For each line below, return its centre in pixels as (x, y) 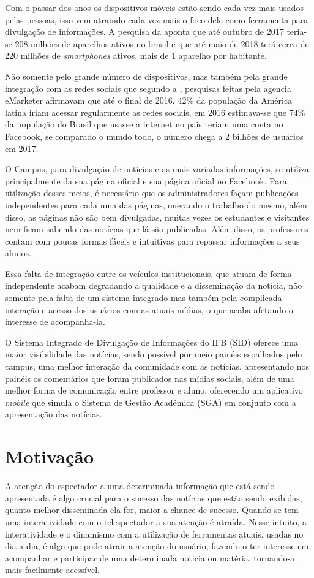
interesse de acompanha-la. (55, 321)
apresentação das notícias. (54, 414)
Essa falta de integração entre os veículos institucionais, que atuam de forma (148, 273)
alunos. (18, 253)
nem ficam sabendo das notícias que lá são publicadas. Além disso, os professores (157, 229)
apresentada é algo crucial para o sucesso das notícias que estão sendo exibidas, (154, 497)
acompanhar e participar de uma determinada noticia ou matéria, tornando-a (150, 557)
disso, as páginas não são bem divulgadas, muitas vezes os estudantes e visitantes (157, 217)
